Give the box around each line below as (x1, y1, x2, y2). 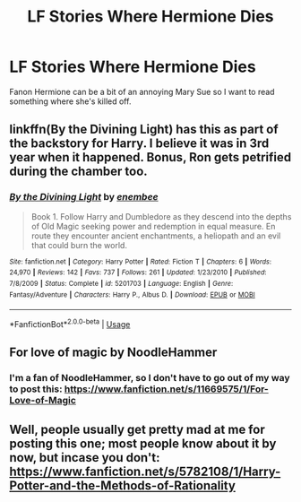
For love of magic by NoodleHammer (9, 345, 218, 360)
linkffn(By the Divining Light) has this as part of (9, 122, 279, 137)
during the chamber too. (9, 164, 148, 179)
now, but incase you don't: (9, 450, 160, 465)
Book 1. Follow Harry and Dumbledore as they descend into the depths (30, 211, 292, 221)
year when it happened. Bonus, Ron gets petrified (9, 150, 292, 165)
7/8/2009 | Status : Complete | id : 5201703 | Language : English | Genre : (9, 279, 234, 288)
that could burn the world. (30, 239, 128, 250)
